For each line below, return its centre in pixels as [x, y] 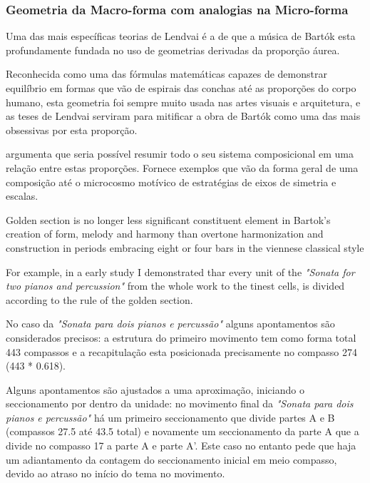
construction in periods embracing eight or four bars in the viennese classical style [185, 247]
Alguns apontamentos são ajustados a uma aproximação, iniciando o [155, 389]
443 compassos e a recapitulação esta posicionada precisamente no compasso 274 [181, 351]
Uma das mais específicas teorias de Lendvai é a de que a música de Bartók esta [181, 36]
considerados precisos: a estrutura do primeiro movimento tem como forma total [181, 337]
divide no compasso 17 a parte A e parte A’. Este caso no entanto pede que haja [181, 446]
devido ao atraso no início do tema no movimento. [115, 473]
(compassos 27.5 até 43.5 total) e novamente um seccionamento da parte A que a [183, 431]
